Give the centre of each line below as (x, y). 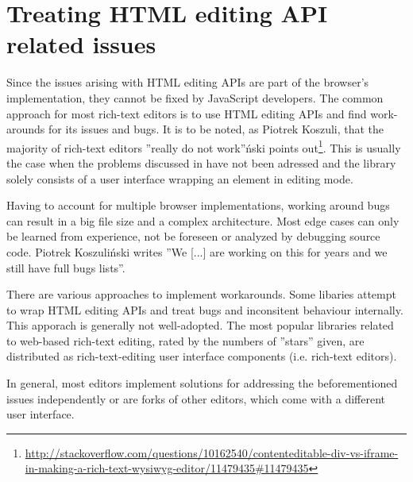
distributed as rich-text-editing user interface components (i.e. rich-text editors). (202, 356)
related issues (81, 44)
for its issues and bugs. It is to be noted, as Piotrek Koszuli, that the (216, 129)
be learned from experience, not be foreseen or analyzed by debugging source (193, 236)
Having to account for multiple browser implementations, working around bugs (198, 205)
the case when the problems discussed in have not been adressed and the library (201, 162)
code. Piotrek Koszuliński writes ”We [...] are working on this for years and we (197, 251)
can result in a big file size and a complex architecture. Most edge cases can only (203, 220)
